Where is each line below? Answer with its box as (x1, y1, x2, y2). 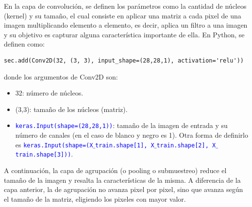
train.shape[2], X (156, 142, 216, 149)
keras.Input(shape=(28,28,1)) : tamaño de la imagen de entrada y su (15, 120, 228, 130)
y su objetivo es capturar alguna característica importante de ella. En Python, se (4, 29, 245, 39)
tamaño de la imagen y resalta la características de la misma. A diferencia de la (4, 175, 241, 185)
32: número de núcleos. (15, 88, 84, 98)
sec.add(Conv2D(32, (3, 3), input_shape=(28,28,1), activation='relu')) (4, 57, 244, 64)
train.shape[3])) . (15, 149, 73, 159)
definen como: (4, 39, 45, 49)
